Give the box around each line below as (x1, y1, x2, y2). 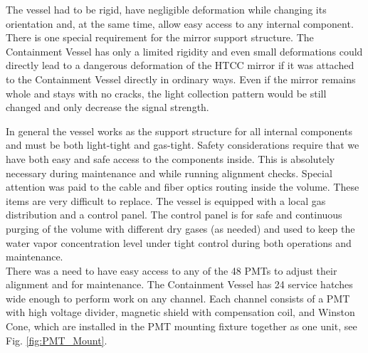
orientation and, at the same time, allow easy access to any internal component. (6, 16, 354, 31)
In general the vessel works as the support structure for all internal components (6, 123, 352, 138)
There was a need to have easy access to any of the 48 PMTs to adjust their (6, 263, 337, 278)
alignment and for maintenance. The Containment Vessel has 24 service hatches (6, 277, 353, 292)
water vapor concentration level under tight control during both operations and (6, 235, 352, 250)
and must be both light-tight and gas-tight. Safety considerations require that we (6, 137, 359, 152)
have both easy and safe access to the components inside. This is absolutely (6, 151, 335, 166)
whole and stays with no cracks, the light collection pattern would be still (6, 85, 327, 100)
